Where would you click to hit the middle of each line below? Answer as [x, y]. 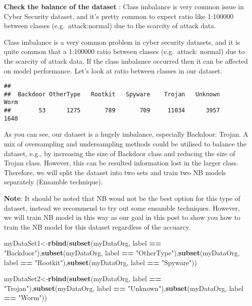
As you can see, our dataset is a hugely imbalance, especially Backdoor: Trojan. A [126, 134]
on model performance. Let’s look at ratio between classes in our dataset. [113, 70]
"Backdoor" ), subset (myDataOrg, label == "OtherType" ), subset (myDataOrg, [122, 252]
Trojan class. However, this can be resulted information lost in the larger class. [121, 163]
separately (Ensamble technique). [54, 182]
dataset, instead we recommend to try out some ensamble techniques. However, [122, 207]
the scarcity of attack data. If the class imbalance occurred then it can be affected [126, 61]
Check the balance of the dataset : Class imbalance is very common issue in [124, 6]
